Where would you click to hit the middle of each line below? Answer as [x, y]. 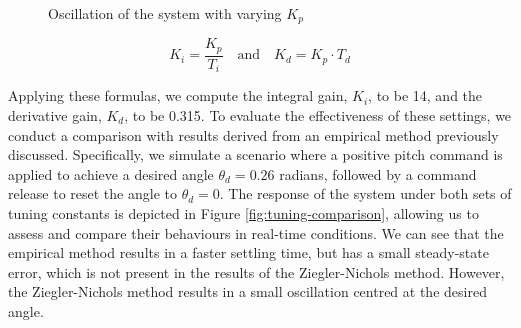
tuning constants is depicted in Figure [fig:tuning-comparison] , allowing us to [243, 212]
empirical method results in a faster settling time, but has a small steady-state [248, 252]
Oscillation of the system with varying [165, 13]
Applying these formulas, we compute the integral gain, [178, 95]
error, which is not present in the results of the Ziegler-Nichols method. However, [256, 271]
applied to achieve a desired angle [111, 173]
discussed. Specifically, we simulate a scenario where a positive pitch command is [255, 154]
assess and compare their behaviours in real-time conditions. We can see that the [256, 232]
